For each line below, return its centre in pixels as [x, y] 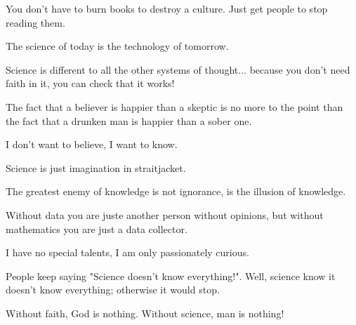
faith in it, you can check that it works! [90, 83]
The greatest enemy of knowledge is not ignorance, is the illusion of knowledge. [176, 191]
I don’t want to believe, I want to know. [92, 144]
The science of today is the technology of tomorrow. [117, 46]
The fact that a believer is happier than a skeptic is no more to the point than [174, 106]
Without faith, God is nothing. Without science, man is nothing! [145, 313]
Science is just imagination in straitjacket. [96, 167]
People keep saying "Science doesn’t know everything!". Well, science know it [171, 276]
